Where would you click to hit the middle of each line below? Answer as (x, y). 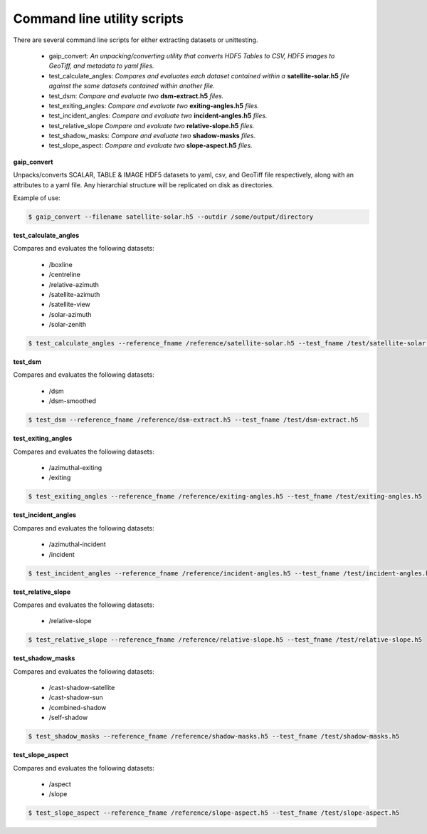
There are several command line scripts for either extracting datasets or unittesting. (136, 40)
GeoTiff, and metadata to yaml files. (101, 66)
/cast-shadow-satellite (82, 688)
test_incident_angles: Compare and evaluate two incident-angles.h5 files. (158, 116)
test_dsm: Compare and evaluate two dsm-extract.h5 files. (136, 95)
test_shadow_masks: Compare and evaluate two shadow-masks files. (152, 136)
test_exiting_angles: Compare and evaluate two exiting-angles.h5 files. (154, 105)
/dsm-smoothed (72, 401)
